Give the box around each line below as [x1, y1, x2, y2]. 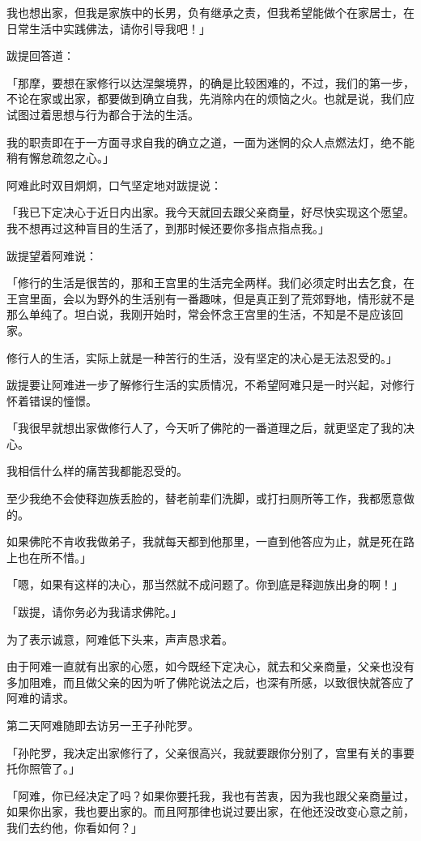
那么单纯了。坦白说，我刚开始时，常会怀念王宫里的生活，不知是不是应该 [6, 306, 392, 323]
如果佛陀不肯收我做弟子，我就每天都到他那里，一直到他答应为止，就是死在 [6, 533, 403, 550]
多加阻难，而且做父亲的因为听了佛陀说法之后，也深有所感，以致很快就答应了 [6, 673, 415, 690]
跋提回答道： [6, 47, 74, 64]
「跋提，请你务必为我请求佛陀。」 [6, 603, 182, 620]
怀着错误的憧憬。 [6, 392, 97, 409]
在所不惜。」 [28, 548, 91, 565]
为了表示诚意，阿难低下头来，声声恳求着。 [6, 630, 233, 647]
